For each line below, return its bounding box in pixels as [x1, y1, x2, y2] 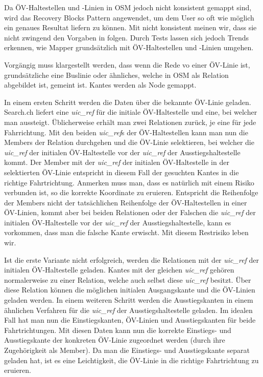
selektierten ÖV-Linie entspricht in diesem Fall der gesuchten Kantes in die [4, 166, 239, 177]
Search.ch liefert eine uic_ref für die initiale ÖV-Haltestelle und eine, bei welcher [4, 107, 257, 117]
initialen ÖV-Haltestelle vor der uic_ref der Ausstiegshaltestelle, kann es [4, 217, 231, 227]
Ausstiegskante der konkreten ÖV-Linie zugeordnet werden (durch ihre [4, 334, 225, 345]
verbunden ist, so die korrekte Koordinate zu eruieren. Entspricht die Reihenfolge [4, 187, 258, 198]
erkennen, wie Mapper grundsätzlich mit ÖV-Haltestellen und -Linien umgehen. [4, 42, 254, 53]
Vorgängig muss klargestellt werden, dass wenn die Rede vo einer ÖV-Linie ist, [4, 59, 250, 70]
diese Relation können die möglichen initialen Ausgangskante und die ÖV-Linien [4, 284, 255, 295]
